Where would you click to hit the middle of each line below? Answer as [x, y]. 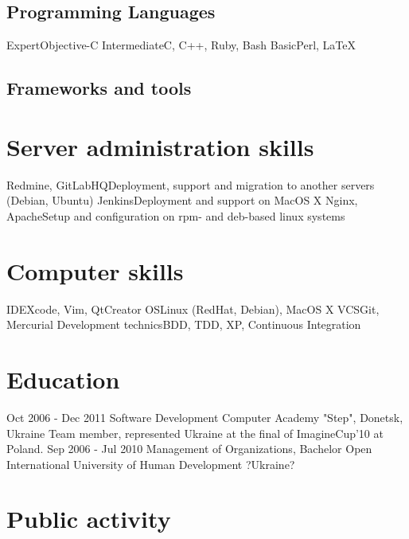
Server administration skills [160, 146]
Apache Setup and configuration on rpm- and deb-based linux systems [176, 215]
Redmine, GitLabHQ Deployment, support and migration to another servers [191, 184]
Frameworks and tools [99, 88]
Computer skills [95, 270]
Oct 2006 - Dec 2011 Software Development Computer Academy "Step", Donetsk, [205, 417]
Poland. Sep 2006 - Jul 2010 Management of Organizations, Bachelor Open [189, 449]
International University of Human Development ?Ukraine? [151, 464]
